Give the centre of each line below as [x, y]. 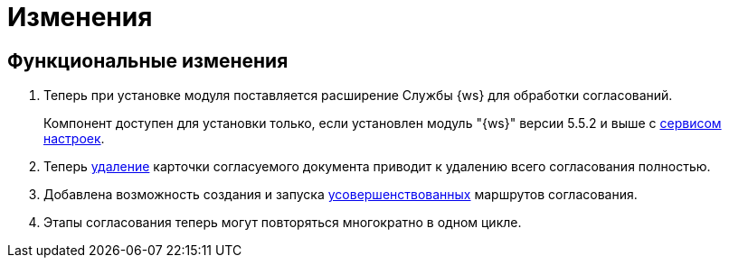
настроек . [74, 139]
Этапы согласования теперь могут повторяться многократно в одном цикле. [283, 223]
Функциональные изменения [148, 60]
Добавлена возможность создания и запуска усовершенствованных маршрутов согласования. [341, 195]
